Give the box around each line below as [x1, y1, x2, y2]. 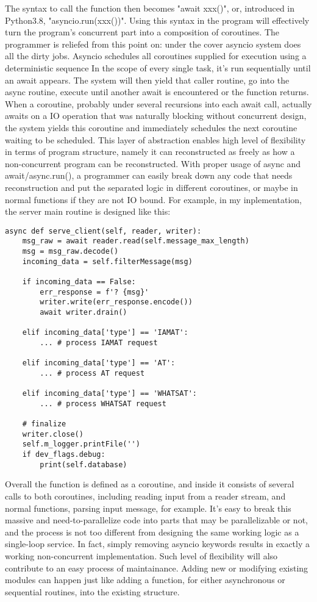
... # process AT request [40, 368, 145, 378]
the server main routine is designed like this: [5, 205, 171, 218]
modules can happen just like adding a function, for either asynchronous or [5, 573, 285, 586]
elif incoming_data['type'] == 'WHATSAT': [22, 389, 197, 398]
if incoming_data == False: [22, 277, 136, 286]
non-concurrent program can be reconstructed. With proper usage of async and [5, 157, 301, 170]
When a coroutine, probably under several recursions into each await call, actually [5, 97, 312, 110]
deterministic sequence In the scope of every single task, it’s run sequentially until [5, 61, 311, 74]
